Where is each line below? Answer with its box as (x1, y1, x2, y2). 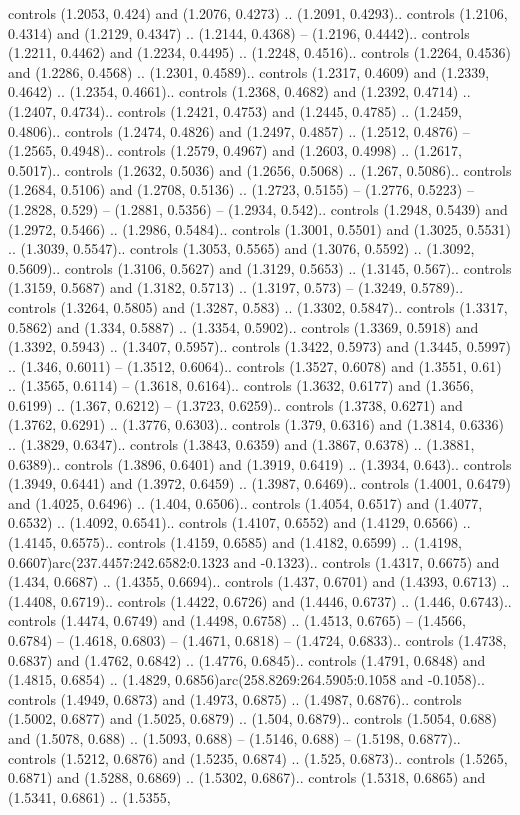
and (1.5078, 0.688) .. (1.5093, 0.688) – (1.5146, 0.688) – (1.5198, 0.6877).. (8, 727, 461, 748)
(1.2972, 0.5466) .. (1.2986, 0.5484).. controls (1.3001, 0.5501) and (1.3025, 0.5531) (8, 218, 511, 239)
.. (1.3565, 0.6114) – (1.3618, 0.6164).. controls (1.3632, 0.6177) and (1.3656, (8, 375, 474, 396)
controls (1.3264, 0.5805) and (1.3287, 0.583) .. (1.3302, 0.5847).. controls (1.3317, (8, 296, 508, 317)
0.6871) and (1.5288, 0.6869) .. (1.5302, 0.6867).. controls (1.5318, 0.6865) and (8, 767, 486, 788)
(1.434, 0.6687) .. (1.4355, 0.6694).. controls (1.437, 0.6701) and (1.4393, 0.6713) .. (8, 571, 510, 592)
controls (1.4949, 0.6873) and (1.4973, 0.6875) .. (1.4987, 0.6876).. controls (8, 688, 462, 709)
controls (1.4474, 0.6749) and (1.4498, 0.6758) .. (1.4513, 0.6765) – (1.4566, (8, 610, 466, 631)
